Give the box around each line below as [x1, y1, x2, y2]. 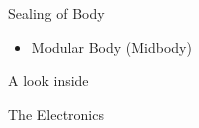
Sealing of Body [8, 3, 105, 23]
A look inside [8, 70, 89, 91]
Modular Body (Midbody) [31, 36, 192, 57]
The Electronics [8, 103, 104, 124]
